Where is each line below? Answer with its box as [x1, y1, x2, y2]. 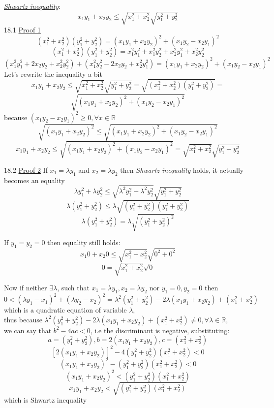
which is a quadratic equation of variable [4, 305, 127, 315]
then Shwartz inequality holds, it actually [120, 164, 244, 175]
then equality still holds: [47, 237, 121, 248]
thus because [4, 314, 42, 324]
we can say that [4, 325, 52, 335]
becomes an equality [4, 175, 65, 185]
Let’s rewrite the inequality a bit [4, 68, 102, 79]
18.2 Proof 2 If [4, 164, 48, 175]
